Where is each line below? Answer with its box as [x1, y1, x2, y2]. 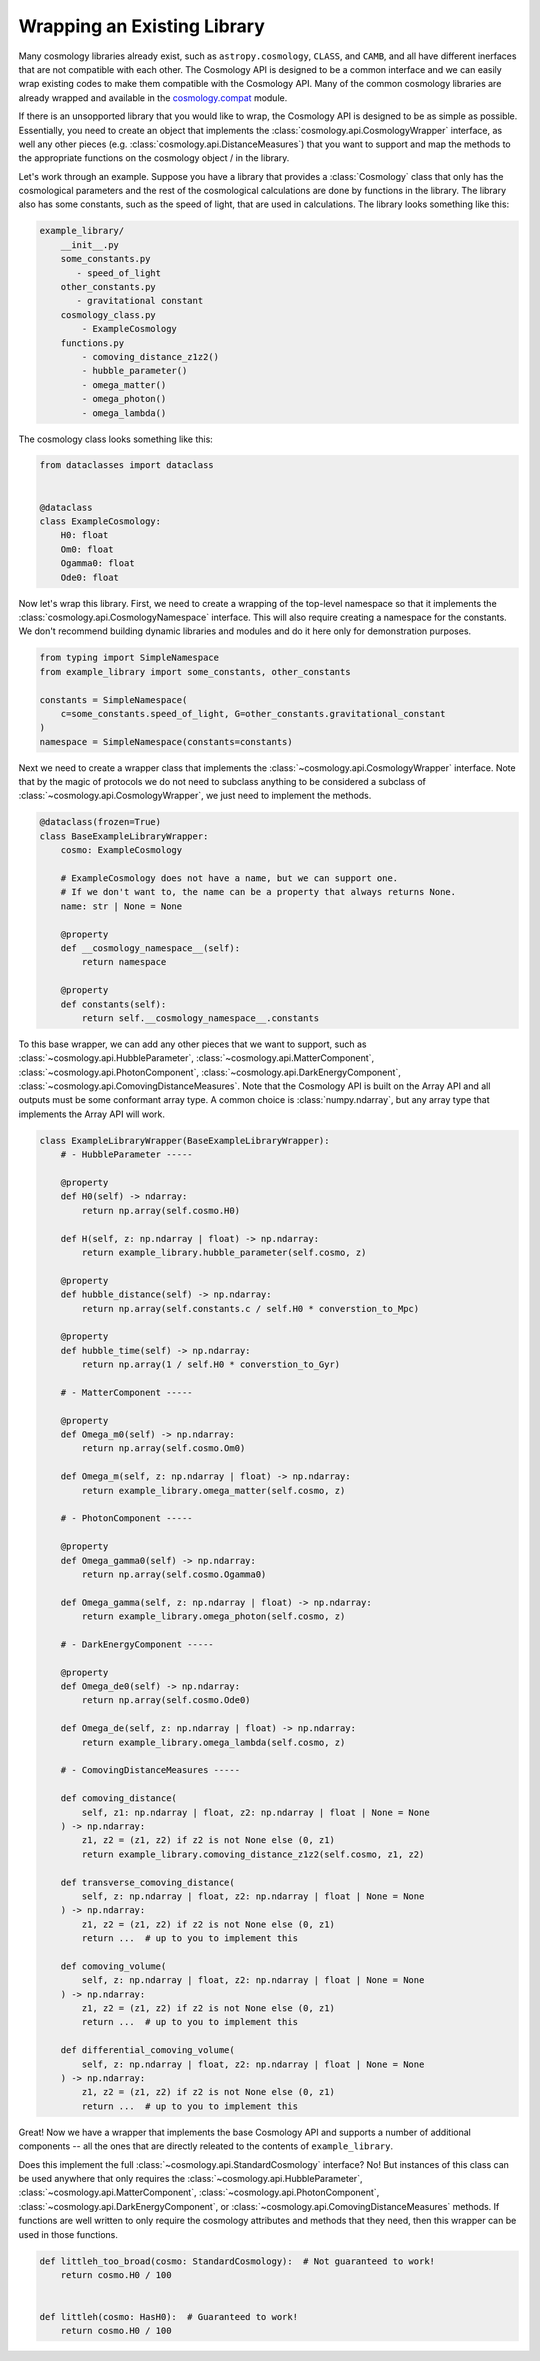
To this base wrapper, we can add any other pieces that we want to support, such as [18, 1038, 367, 1050]
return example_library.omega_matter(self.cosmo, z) [81, 1485, 346, 1496]
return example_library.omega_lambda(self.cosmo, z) [81, 1736, 346, 1748]
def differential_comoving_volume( [60, 2045, 235, 2056]
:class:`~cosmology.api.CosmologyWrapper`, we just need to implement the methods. [18, 790, 372, 802]
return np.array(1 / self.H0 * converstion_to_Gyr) [81, 1359, 341, 1370]
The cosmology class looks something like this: [18, 433, 214, 445]
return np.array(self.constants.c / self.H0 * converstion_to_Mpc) [81, 1303, 420, 1314]
